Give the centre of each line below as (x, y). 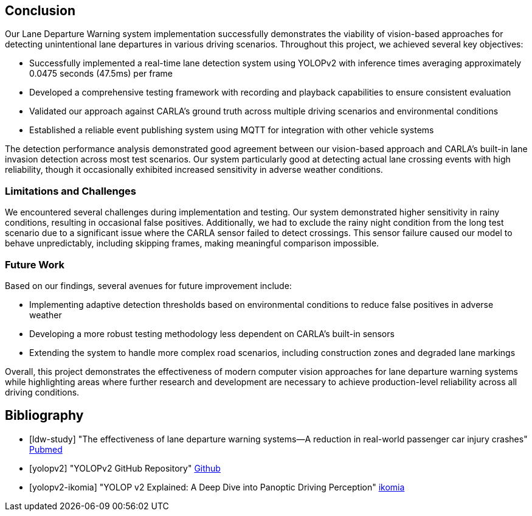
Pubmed (46, 449)
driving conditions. (42, 392)
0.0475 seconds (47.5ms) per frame (101, 74)
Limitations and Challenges (71, 191)
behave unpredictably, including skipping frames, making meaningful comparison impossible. (192, 243)
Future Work (35, 264)
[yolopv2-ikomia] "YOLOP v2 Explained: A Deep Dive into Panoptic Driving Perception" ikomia (217, 487)
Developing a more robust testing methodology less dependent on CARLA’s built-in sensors (212, 333)
